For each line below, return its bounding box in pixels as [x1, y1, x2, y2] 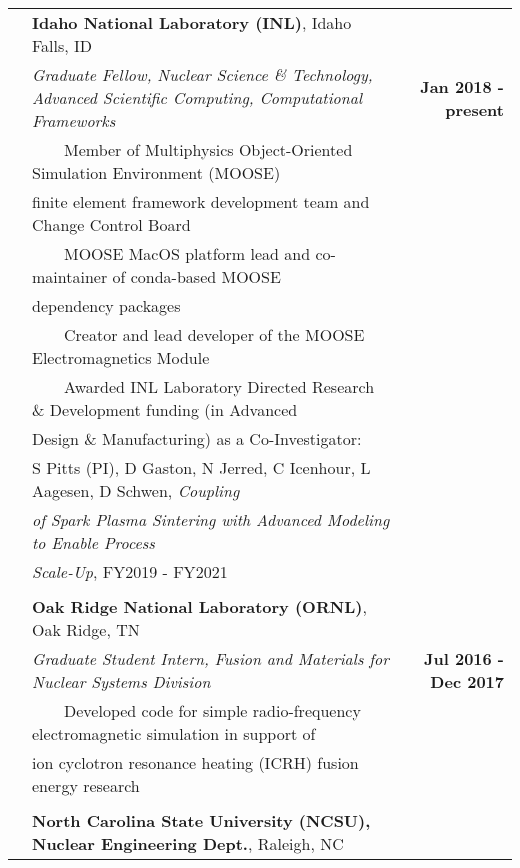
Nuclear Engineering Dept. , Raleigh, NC [32, 832, 344, 855]
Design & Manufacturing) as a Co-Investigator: [32, 427, 362, 450]
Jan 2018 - [420, 74, 504, 98]
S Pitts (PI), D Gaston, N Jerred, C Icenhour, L [32, 456, 371, 479]
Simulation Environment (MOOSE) [32, 161, 281, 184]
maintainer [32, 265, 108, 288]
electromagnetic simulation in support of [32, 722, 316, 745]
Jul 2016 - [423, 647, 504, 670]
